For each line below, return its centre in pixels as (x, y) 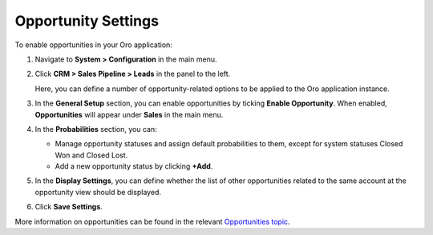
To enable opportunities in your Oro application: (93, 45)
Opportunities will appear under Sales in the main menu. (129, 114)
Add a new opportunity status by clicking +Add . (134, 166)
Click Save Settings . (69, 207)
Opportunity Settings (87, 21)
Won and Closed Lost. (91, 155)
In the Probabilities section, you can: (96, 129)
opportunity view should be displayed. (98, 192)
